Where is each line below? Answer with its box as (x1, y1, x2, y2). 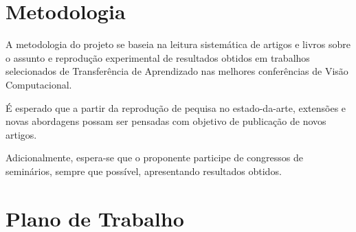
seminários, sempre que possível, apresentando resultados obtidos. (5, 163, 282, 178)
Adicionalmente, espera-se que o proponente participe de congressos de (5, 150, 303, 165)
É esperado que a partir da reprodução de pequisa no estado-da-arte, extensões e (5, 100, 346, 115)
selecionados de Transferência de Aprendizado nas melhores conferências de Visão (5, 64, 348, 78)
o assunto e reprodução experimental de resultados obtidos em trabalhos (5, 50, 310, 65)
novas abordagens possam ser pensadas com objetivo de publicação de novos (5, 114, 326, 128)
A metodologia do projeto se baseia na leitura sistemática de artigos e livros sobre (5, 37, 351, 51)
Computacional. (5, 77, 72, 91)
